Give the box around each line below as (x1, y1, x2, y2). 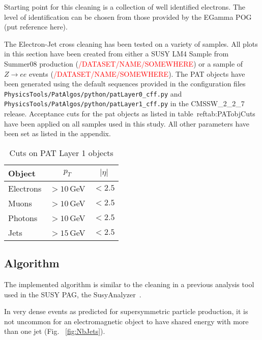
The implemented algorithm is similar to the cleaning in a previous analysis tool (4, 279, 254, 290)
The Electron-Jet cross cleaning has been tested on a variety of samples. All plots (4, 38, 258, 49)
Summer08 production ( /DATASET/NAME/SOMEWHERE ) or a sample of (4, 58, 243, 69)
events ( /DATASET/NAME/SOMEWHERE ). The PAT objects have (29, 68, 245, 79)
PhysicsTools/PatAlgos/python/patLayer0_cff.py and (4, 88, 182, 99)
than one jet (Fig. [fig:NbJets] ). (4, 326, 105, 336)
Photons (8, 211, 38, 224)
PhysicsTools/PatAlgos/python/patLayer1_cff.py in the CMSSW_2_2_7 (4, 98, 245, 109)
